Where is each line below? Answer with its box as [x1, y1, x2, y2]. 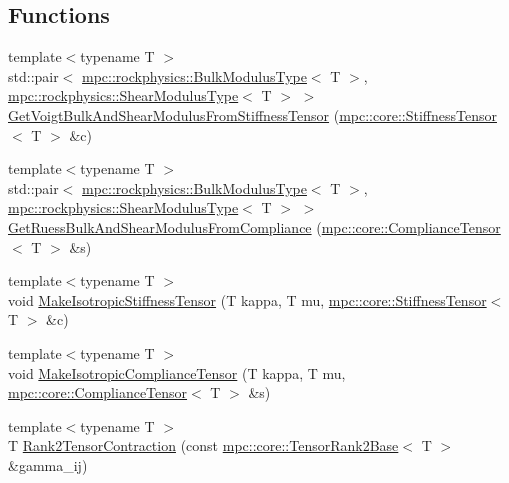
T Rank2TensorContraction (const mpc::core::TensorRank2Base [8, 435, 399, 456]
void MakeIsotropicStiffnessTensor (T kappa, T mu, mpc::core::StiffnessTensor [8, 289, 487, 310]
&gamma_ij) [8, 454, 88, 475]
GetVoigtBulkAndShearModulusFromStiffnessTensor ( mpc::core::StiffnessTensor [8, 104, 497, 125]
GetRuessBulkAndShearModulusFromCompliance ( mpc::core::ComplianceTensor [8, 216, 501, 237]
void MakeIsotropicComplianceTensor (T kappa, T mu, [8, 362, 346, 383]
